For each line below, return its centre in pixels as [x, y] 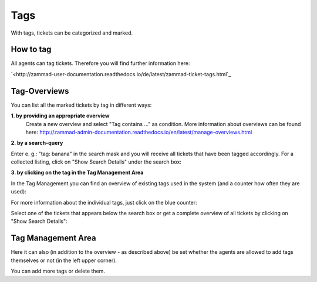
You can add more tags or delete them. [58, 271]
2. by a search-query [37, 143]
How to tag [31, 50]
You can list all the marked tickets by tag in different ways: [81, 105]
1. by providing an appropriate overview [60, 116]
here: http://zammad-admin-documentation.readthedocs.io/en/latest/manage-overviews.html [139, 132]
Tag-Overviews [40, 91]
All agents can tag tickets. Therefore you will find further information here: [100, 63]
